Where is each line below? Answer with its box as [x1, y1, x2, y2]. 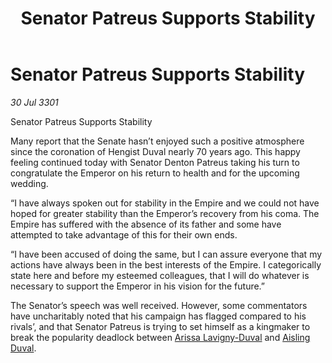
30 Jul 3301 [10, 96, 59, 108]
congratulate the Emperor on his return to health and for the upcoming [10, 167, 300, 179]
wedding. [10, 177, 49, 189]
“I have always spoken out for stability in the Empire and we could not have [10, 197, 320, 209]
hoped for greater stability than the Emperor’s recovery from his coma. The [10, 207, 320, 219]
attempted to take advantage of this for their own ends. [10, 228, 238, 241]
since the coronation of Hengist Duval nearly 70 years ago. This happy [10, 145, 301, 157]
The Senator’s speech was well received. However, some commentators [10, 299, 308, 311]
